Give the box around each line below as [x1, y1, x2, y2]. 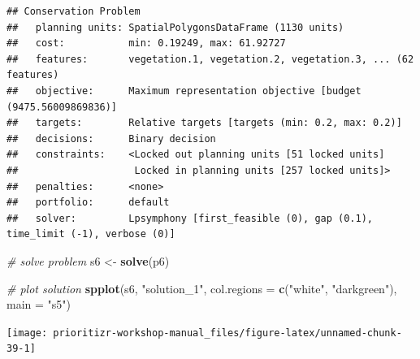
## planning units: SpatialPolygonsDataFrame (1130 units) [6, 21, 344, 33]
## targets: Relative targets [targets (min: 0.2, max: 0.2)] [6, 117, 402, 129]
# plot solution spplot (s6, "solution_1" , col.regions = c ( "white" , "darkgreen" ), [6, 279, 397, 296]
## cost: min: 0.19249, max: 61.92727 [6, 37, 286, 50]
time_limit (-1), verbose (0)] [6, 228, 175, 240]
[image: [6, 327, 48, 339]
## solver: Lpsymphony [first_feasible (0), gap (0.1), [6, 212, 374, 224]
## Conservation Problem [6, 6, 141, 17]
